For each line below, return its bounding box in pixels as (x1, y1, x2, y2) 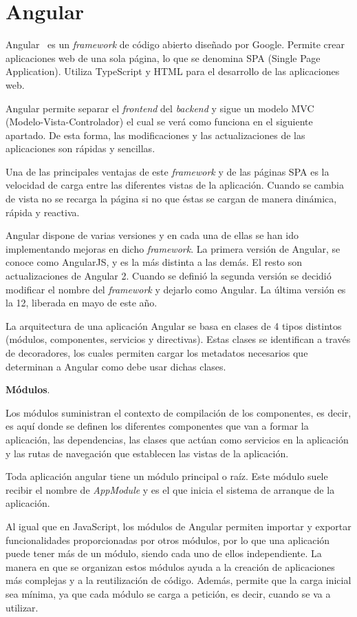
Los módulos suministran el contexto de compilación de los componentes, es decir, (6, 405, 351, 419)
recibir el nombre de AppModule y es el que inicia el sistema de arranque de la (6, 482, 335, 496)
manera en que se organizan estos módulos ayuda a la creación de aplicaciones (6, 559, 335, 574)
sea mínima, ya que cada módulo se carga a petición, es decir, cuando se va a (6, 586, 331, 600)
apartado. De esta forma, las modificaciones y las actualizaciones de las (6, 127, 305, 142)
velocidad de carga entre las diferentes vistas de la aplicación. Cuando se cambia (6, 178, 345, 192)
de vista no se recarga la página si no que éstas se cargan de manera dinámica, (6, 191, 337, 206)
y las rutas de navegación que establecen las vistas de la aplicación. (6, 446, 289, 460)
